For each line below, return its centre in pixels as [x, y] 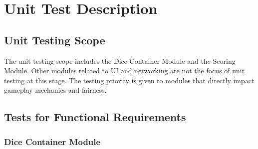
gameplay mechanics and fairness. [55, 90]
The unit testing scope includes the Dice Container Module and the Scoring [120, 61]
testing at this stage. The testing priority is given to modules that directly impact [129, 80]
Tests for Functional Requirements [95, 117]
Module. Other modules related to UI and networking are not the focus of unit [125, 71]
